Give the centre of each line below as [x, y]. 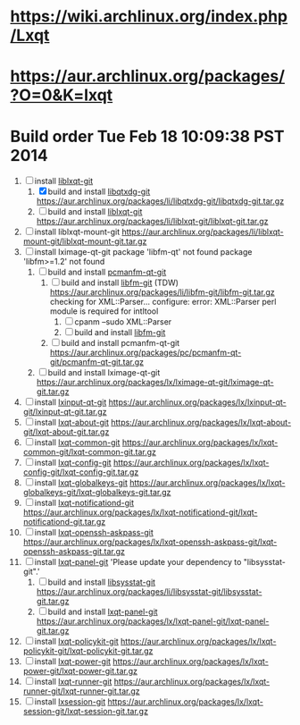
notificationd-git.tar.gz [64, 522]
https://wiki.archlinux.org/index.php [149, 17]
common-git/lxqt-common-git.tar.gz [90, 452]
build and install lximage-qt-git [104, 373]
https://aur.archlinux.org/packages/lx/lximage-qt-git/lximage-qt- [155, 383]
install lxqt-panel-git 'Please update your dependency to [138, 562]
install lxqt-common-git [77, 443]
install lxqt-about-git [72, 423]
